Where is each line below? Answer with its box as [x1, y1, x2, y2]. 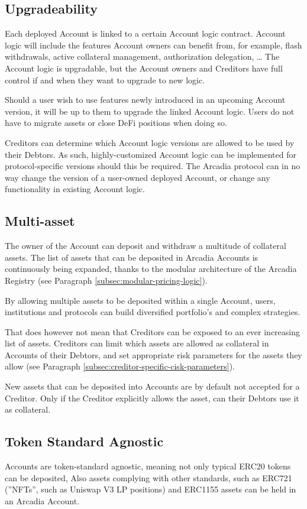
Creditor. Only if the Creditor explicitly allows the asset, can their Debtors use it [5, 391, 299, 404]
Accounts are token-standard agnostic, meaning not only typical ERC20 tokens [5, 460, 291, 472]
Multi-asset [5, 212, 75, 230]
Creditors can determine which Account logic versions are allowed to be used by [5, 136, 295, 148]
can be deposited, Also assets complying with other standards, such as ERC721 [5, 471, 292, 484]
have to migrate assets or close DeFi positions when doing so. [5, 116, 227, 129]
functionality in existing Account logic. [5, 183, 145, 195]
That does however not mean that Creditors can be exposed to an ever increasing [5, 325, 300, 338]
